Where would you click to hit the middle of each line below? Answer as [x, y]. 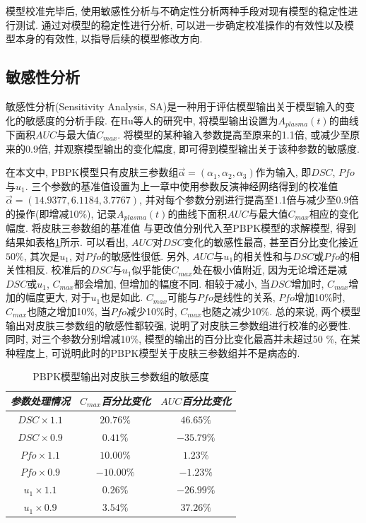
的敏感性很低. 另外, [145, 255]
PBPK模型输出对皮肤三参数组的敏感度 [121, 376]
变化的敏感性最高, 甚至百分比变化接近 [271, 242]
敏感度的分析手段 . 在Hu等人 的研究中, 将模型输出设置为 [152, 120]
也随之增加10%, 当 [69, 311]
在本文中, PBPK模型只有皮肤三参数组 [92, 172]
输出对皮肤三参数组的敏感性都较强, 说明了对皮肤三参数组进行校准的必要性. [178, 325]
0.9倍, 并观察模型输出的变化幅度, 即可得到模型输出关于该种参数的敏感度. [192, 148]
